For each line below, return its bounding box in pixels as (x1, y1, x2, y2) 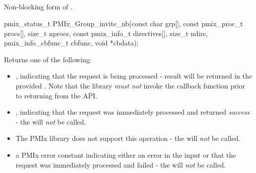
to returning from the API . (15, 90, 97, 100)
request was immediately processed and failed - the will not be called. (15, 159, 226, 170)
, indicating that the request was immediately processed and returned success (15, 107, 250, 117)
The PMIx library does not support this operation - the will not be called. (15, 133, 241, 143)
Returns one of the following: (4, 54, 92, 64)
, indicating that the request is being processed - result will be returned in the (15, 71, 252, 81)
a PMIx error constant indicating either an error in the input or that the (15, 149, 236, 160)
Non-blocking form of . (4, 1, 73, 12)
